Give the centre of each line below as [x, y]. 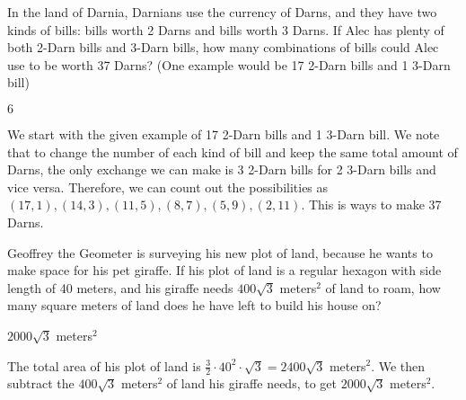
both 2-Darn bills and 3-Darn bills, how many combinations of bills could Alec [223, 47]
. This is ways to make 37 [371, 204]
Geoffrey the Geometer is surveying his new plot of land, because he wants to [220, 252]
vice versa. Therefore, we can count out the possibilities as [168, 187]
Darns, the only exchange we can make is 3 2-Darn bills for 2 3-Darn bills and [222, 169]
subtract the [41, 383]
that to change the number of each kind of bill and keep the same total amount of [233, 151]
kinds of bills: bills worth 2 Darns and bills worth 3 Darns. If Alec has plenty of [226, 29]
